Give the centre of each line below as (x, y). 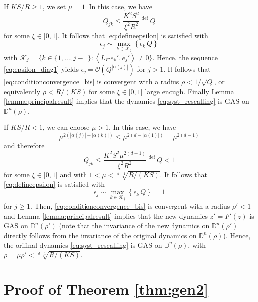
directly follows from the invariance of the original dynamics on (100, 235)
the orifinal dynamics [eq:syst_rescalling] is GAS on (83, 245)
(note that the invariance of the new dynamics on (134, 225)
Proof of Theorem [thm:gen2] (106, 289)
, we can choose (66, 127)
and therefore (24, 146)
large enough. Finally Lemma (189, 91)
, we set (54, 6)
